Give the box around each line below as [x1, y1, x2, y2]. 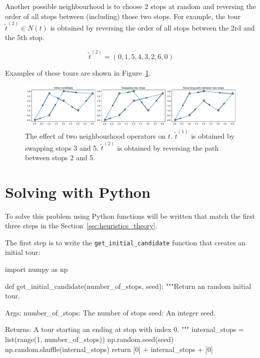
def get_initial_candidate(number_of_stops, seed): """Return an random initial [5, 280, 251, 291]
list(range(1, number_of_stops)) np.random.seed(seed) [5, 333, 174, 344]
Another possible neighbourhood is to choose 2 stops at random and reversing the [5, 1, 256, 11]
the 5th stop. [5, 32, 45, 43]
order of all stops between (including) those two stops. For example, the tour [5, 11, 241, 21]
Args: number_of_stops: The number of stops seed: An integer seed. [5, 307, 216, 317]
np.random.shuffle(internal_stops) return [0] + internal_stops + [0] [5, 343, 213, 354]
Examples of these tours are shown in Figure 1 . [5, 67, 151, 78]
